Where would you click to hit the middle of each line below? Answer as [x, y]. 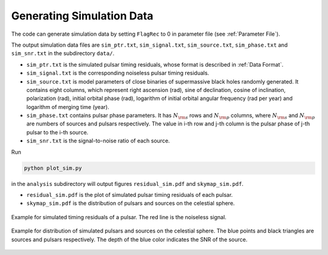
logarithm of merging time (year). [68, 107]
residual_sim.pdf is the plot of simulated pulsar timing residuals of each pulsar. [130, 194]
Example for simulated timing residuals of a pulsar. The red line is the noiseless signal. [119, 217]
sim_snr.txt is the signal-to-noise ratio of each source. [98, 141]
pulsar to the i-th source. [57, 132]
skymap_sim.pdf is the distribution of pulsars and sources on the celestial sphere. [131, 204]
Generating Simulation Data [82, 16]
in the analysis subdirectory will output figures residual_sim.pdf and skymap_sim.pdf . [128, 184]
